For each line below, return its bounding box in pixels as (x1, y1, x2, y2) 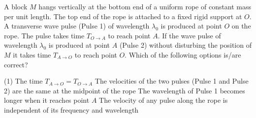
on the (231, 21, 251, 31)
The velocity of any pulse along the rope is (99, 95, 228, 105)
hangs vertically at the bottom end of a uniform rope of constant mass (38, 1, 252, 11)
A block (4, 1, 28, 11)
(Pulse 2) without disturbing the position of (119, 40, 252, 50)
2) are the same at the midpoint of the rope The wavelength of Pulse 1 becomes (4, 85, 245, 95)
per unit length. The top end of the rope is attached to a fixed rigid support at (4, 11, 242, 21)
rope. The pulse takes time (4, 30, 85, 40)
